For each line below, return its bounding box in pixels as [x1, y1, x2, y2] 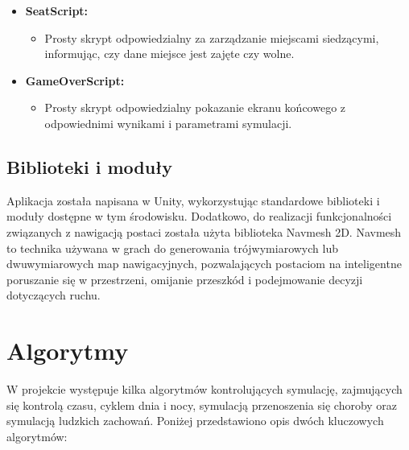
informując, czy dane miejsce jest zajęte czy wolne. [44, 45, 295, 62]
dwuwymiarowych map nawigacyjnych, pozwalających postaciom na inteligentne [6, 255, 402, 272]
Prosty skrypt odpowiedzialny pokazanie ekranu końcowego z [44, 99, 346, 116]
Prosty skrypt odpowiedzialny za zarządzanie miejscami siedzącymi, [44, 29, 379, 46]
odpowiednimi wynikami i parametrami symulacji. [44, 114, 292, 131]
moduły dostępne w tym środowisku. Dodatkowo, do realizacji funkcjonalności [6, 208, 392, 225]
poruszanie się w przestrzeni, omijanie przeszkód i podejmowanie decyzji [6, 270, 363, 287]
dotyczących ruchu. [6, 287, 101, 303]
